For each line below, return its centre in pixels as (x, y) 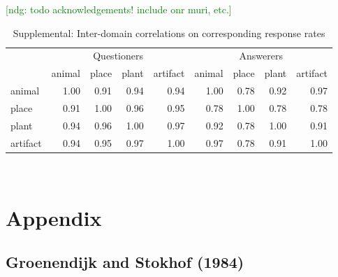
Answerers (261, 56)
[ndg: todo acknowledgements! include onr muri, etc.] (119, 9)
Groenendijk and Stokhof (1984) (125, 262)
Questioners (118, 56)
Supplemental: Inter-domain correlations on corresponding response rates (169, 33)
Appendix (54, 217)
